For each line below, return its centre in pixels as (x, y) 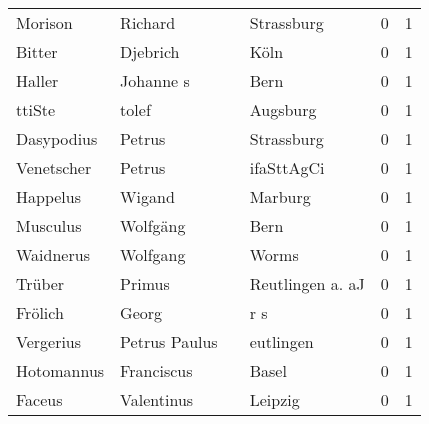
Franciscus (156, 370)
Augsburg (283, 109)
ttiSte (36, 109)
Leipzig (274, 399)
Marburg (280, 196)
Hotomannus (60, 370)
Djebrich (150, 51)
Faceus (39, 399)
